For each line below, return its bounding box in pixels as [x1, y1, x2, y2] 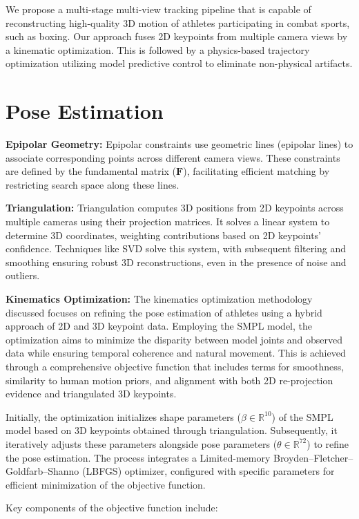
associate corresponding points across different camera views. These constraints [6, 150, 340, 164]
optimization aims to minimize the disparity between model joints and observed [6, 332, 343, 346]
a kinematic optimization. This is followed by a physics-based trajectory [6, 42, 310, 57]
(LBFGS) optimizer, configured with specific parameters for [82, 464, 335, 478]
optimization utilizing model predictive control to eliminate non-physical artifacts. [6, 56, 353, 70]
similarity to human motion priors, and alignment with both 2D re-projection [6, 372, 333, 387]
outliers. [6, 268, 40, 283]
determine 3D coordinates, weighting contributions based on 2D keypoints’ [6, 227, 322, 242]
